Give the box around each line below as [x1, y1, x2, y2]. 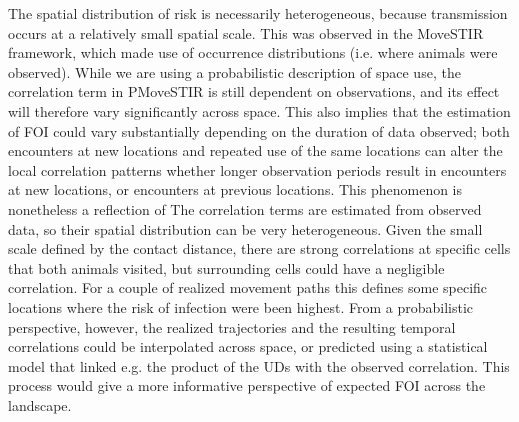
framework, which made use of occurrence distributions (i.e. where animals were [8, 42, 498, 63]
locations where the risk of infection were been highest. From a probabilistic [8, 296, 474, 317]
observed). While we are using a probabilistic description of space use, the [8, 61, 461, 82]
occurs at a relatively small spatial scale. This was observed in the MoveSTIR [8, 22, 484, 43]
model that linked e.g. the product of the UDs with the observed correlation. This [8, 355, 510, 376]
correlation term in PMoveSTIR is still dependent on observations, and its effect [8, 81, 500, 102]
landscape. [8, 394, 72, 415]
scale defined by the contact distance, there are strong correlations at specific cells [8, 238, 511, 259]
